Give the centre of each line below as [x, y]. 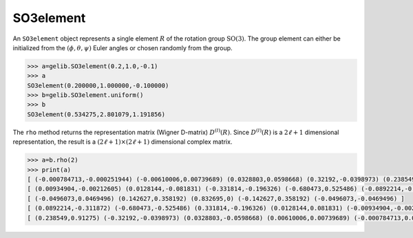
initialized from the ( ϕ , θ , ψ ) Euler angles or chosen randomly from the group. [123, 47]
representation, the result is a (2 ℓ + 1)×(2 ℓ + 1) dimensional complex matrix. [123, 142]
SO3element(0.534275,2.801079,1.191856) [96, 114]
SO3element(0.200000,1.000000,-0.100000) [98, 85]
